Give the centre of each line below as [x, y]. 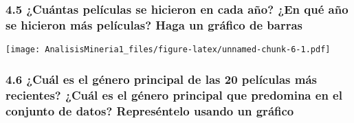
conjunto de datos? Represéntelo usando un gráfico [150, 110]
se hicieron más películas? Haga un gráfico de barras [154, 24]
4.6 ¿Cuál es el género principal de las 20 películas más [161, 79]
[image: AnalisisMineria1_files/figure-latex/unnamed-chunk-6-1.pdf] [168, 50]
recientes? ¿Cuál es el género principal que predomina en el [174, 94]
